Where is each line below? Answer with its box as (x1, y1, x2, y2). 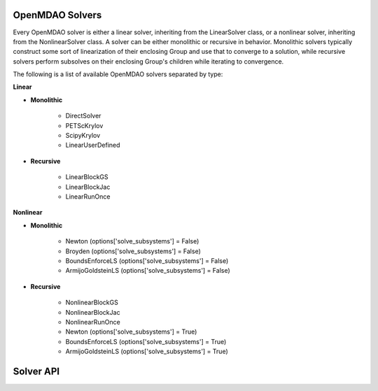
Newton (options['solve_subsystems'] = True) (65, 327, 197, 336)
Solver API (13, 365, 59, 377)
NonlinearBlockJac (65, 308, 120, 316)
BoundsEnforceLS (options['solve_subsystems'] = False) (65, 256, 229, 265)
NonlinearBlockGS (65, 298, 118, 307)
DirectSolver (65, 112, 101, 120)
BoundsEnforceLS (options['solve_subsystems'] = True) (65, 337, 227, 346)
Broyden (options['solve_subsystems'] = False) (65, 247, 201, 255)
